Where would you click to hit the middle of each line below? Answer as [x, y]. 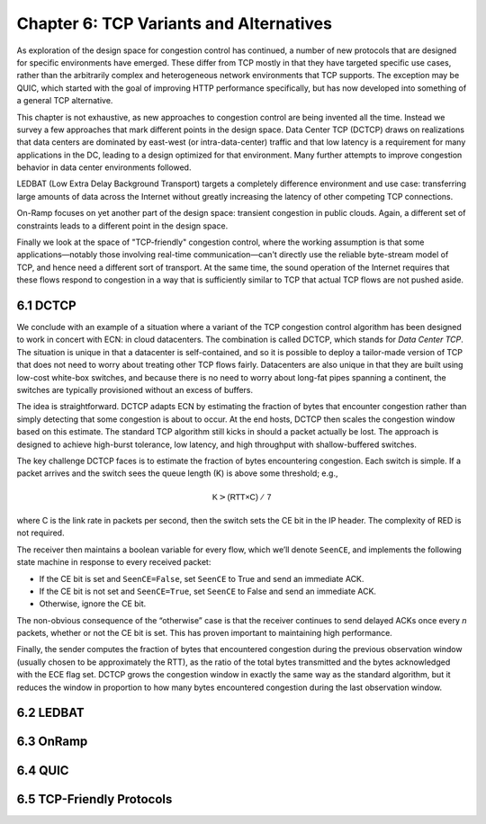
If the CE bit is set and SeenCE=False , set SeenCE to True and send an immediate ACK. [202, 578]
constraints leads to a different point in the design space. [122, 226]
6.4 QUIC [43, 770]
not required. [40, 533]
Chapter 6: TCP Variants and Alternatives [175, 23]
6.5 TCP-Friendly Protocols [94, 799]
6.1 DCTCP [46, 305]
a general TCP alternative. [65, 101]
